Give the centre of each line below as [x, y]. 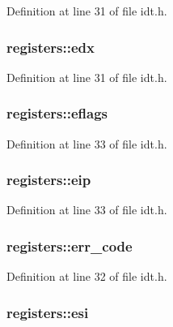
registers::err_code [70, 245]
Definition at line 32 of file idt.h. [87, 276]
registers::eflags [57, 113]
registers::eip [49, 180]
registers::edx [51, 47]
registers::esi [48, 312]
